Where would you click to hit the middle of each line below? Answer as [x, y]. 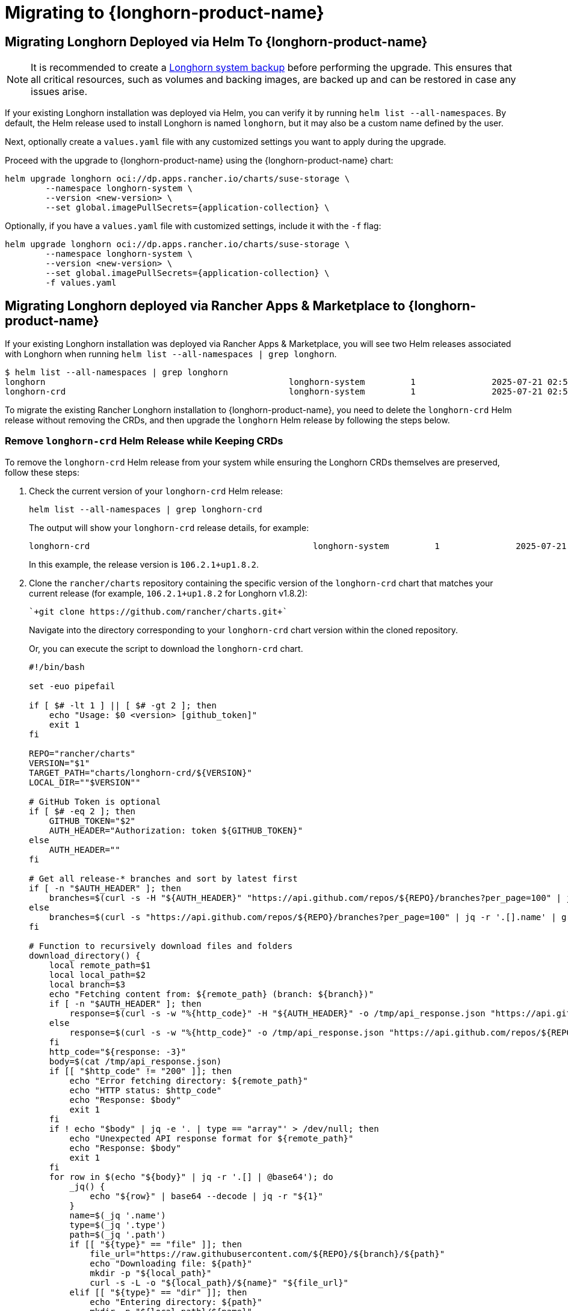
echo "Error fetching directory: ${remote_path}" [189, 1080]
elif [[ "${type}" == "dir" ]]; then [158, 1292]
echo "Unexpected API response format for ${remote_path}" [211, 1138]
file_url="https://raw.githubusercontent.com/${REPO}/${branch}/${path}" [267, 1254]
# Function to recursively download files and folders [161, 946]
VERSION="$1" [60, 763]
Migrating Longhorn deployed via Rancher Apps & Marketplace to [205, 305]
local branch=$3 [87, 984]
